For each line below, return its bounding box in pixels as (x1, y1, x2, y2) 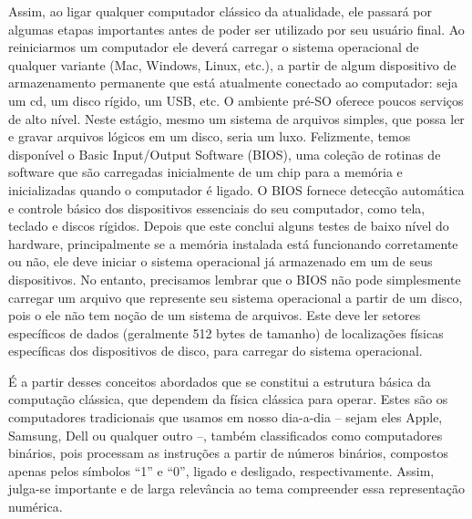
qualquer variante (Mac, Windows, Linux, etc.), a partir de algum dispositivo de (8, 55, 457, 74)
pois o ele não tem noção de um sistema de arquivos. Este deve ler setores (8, 306, 421, 325)
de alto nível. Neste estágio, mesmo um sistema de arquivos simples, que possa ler (8, 109, 465, 128)
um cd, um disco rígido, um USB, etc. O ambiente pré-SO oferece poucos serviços (8, 90, 464, 109)
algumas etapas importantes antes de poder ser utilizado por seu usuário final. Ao (8, 19, 465, 38)
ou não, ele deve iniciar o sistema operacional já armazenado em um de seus (8, 252, 433, 271)
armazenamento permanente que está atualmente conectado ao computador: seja (8, 73, 458, 92)
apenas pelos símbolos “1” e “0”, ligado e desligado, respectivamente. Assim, (8, 461, 435, 480)
